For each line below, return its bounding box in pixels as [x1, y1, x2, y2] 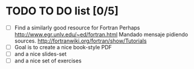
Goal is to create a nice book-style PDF [14, 44, 112, 50]
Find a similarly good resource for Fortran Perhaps [14, 24, 140, 31]
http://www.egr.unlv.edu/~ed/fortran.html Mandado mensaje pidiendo [14, 31, 189, 38]
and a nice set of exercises [14, 57, 82, 64]
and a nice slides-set [14, 50, 67, 58]
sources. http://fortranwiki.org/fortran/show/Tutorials [14, 37, 147, 44]
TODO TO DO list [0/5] [5, 4, 119, 18]
